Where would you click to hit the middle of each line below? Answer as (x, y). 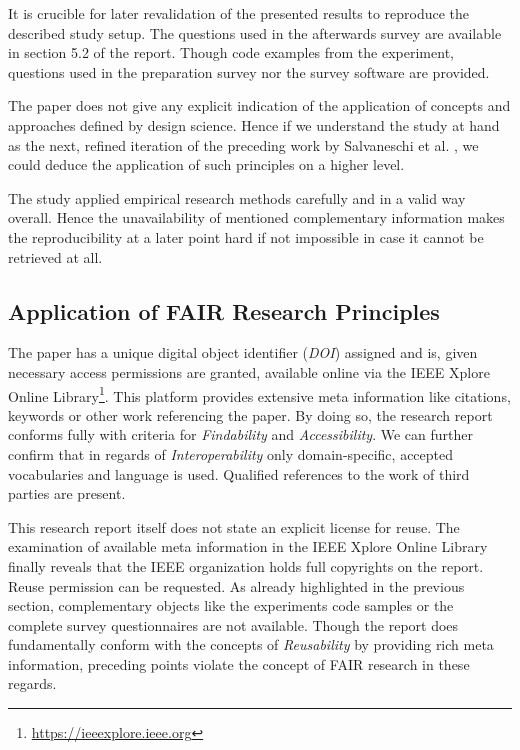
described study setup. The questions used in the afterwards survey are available (255, 32)
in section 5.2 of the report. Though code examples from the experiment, (231, 52)
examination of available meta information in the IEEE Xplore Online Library (248, 546)
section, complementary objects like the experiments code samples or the (231, 605)
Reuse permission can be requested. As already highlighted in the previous (236, 585)
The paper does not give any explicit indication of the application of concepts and (259, 105)
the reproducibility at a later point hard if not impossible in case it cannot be (246, 236)
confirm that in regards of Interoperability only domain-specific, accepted (231, 453)
